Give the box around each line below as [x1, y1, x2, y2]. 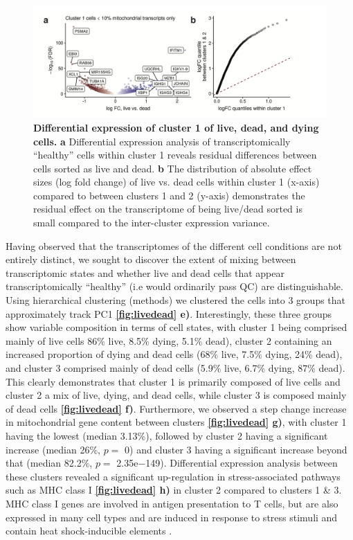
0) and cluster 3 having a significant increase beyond [125, 442, 347, 456]
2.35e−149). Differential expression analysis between [116, 456, 338, 470]
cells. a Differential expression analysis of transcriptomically [33, 134, 291, 148]
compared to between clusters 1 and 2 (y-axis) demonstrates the [33, 188, 305, 202]
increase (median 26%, [6, 442, 100, 456]
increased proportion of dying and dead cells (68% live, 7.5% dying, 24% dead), [6, 347, 343, 361]
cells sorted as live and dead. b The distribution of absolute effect [33, 161, 312, 175]
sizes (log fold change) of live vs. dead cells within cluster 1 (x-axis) [33, 174, 320, 189]
